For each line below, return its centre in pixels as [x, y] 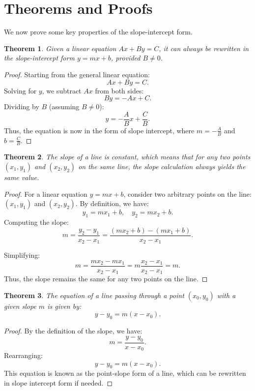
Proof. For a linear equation [46, 194]
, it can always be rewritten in [204, 48]
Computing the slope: [36, 222]
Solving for [20, 90]
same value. [22, 177]
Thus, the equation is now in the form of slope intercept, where [99, 130]
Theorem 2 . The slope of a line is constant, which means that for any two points [127, 157]
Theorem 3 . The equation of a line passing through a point [94, 295]
